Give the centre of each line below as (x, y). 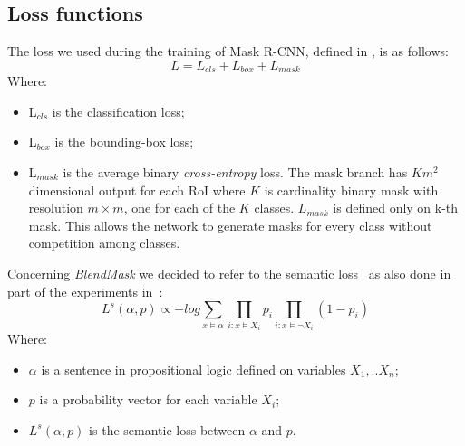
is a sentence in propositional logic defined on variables (194, 369)
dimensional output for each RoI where (137, 190)
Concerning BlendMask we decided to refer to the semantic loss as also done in (229, 273)
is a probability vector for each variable (148, 399)
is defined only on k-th (396, 208)
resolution (56, 208)
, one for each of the (179, 208)
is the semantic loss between (167, 429)
